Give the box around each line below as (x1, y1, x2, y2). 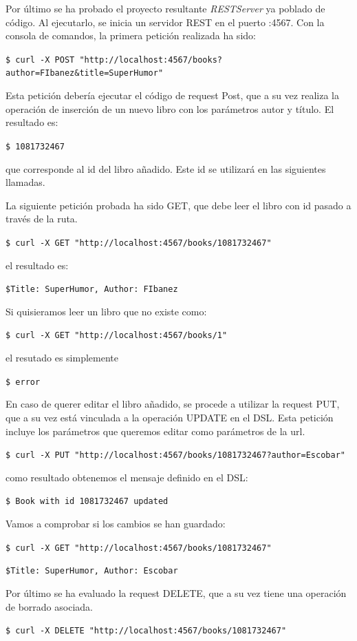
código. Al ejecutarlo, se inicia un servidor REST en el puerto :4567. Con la (6, 14, 325, 29)
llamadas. (6, 175, 45, 189)
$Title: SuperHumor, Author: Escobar (6, 566, 178, 576)
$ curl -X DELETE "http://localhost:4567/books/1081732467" (6, 626, 287, 636)
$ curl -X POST (6, 54, 75, 65)
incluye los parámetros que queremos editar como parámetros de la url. (6, 423, 305, 438)
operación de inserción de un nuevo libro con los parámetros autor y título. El (6, 101, 334, 116)
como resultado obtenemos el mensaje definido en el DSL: (6, 470, 248, 484)
